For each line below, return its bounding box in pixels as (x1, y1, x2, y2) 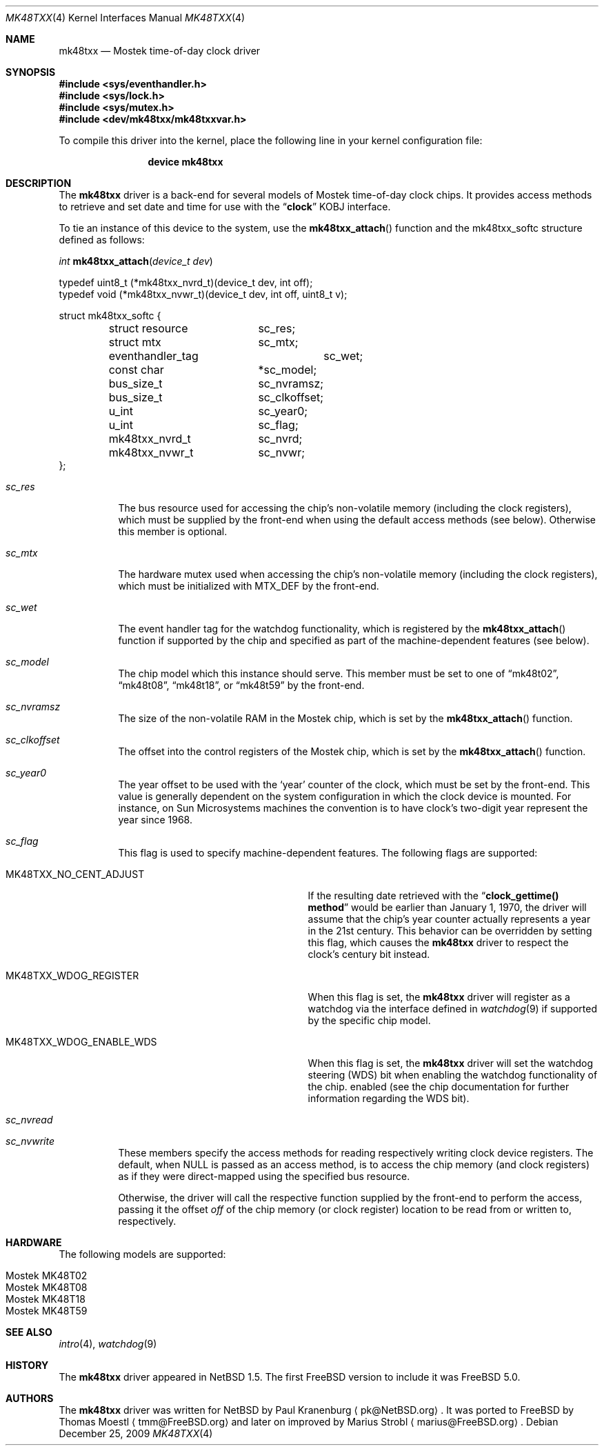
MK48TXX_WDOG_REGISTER (6, 970, 139, 981)
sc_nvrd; (258, 432, 303, 446)
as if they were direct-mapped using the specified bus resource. (118, 1170, 410, 1182)
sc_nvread (6, 1114, 53, 1125)
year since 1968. (118, 814, 192, 825)
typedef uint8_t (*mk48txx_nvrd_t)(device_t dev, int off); (59, 277, 313, 288)
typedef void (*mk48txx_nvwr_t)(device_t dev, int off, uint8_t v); (59, 288, 348, 300)
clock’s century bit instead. (308, 948, 430, 960)
